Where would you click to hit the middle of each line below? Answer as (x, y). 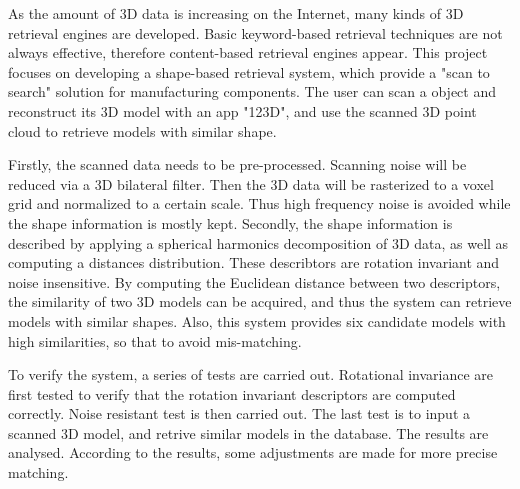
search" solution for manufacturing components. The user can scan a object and (252, 91)
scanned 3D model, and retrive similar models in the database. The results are (248, 432)
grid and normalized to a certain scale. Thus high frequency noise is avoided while (259, 203)
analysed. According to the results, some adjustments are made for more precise (253, 452)
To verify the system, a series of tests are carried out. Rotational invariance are (251, 374)
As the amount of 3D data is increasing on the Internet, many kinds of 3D (236, 13)
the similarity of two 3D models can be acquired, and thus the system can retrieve (260, 301)
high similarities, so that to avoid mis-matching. (155, 340)
